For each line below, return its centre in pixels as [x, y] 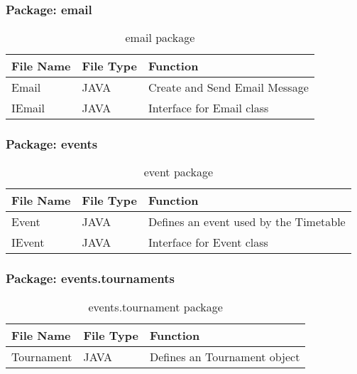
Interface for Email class [209, 108]
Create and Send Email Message [229, 87]
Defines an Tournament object [225, 356]
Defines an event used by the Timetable [247, 222]
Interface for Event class [208, 242]
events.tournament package [155, 306]
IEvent [28, 242]
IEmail [28, 108]
